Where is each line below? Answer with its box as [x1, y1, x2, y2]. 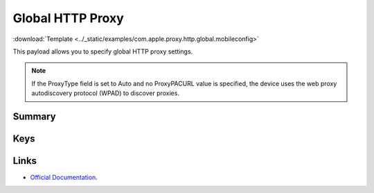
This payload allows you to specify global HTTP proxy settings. [12, 47, 193, 56]
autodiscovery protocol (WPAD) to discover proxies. [31, 89, 180, 97]
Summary [12, 110, 56, 122]
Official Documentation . [30, 174, 98, 182]
